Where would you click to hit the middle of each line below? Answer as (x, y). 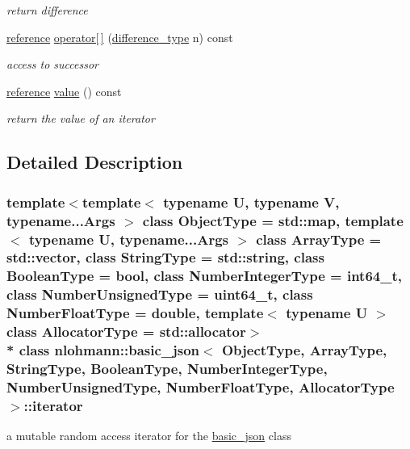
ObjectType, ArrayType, (304, 350)
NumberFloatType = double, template (135, 313)
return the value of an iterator (81, 118)
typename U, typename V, (251, 201)
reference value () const (64, 91)
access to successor (52, 64)
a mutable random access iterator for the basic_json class (149, 436)
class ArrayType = (319, 239)
